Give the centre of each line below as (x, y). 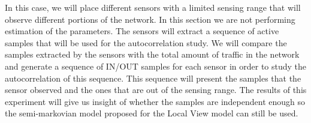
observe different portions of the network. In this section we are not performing (150, 19)
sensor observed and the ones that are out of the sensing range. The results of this (156, 90)
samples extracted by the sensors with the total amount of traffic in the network (152, 54)
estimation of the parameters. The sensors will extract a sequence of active (142, 31)
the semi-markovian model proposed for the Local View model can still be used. (152, 113)
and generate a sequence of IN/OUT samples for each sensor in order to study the (156, 66)
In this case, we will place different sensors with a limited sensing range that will (153, 7)
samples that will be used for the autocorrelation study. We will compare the (146, 42)
